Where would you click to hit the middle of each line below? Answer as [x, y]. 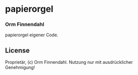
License [17, 50]
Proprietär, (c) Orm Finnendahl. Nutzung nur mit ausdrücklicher [69, 62]
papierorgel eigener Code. [32, 35]
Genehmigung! [20, 68]
